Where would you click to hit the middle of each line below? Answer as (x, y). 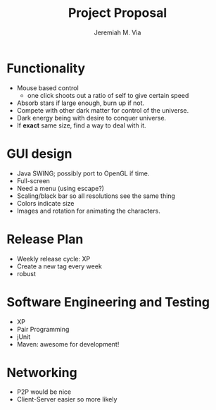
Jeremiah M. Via (117, 32)
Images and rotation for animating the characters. (89, 211)
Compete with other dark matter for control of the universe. (103, 110)
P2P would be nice (44, 392)
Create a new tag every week (59, 266)
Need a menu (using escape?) (61, 188)
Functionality (46, 68)
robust (26, 273)
